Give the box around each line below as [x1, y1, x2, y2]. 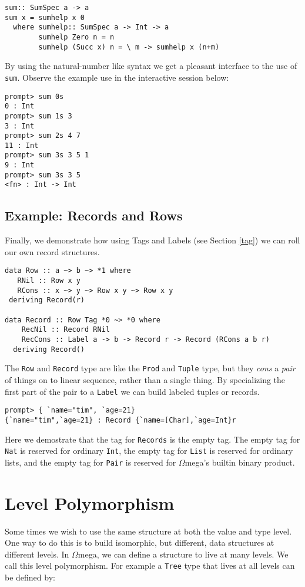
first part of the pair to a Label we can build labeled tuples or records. [5, 385, 260, 397]
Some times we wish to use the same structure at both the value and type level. [5, 525, 292, 537]
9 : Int [5, 161, 35, 170]
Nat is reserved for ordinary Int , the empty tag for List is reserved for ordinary [5, 444, 293, 457]
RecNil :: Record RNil [21, 325, 110, 334]
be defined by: [5, 571, 55, 583]
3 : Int [5, 121, 35, 130]
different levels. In [5, 548, 69, 560]
